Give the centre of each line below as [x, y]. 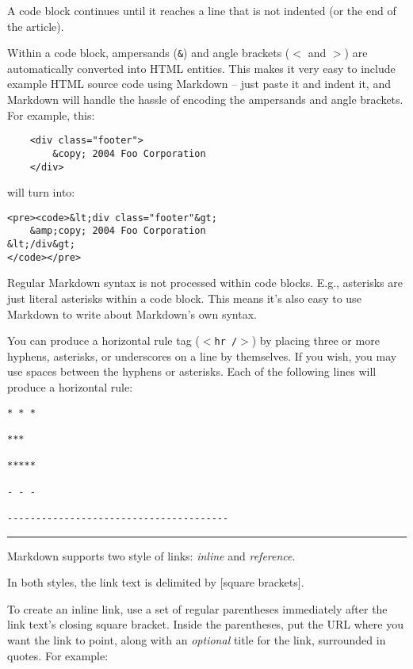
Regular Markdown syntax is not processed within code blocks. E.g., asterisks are [205, 283]
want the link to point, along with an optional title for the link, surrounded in [197, 639]
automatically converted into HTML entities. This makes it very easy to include [201, 68]
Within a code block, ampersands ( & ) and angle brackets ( [149, 53]
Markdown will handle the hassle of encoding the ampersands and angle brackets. [205, 99]
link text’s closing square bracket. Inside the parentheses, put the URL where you [205, 624]
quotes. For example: [58, 655]
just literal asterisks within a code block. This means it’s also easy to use [184, 298]
